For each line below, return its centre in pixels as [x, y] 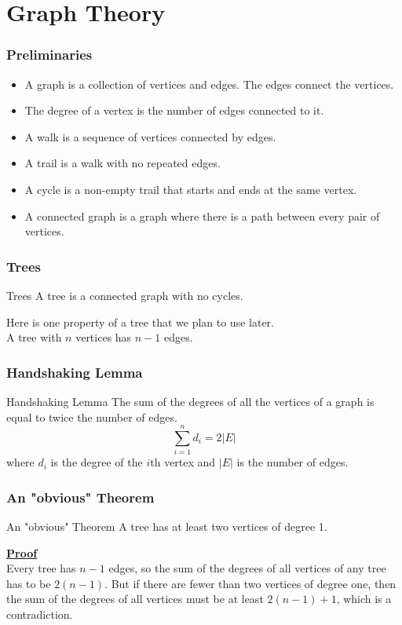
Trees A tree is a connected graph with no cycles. [125, 295]
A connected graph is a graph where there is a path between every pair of [202, 216]
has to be [29, 583]
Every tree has [41, 568]
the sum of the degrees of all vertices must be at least [135, 599]
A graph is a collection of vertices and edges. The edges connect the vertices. [209, 84]
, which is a [364, 599]
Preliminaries [49, 55]
